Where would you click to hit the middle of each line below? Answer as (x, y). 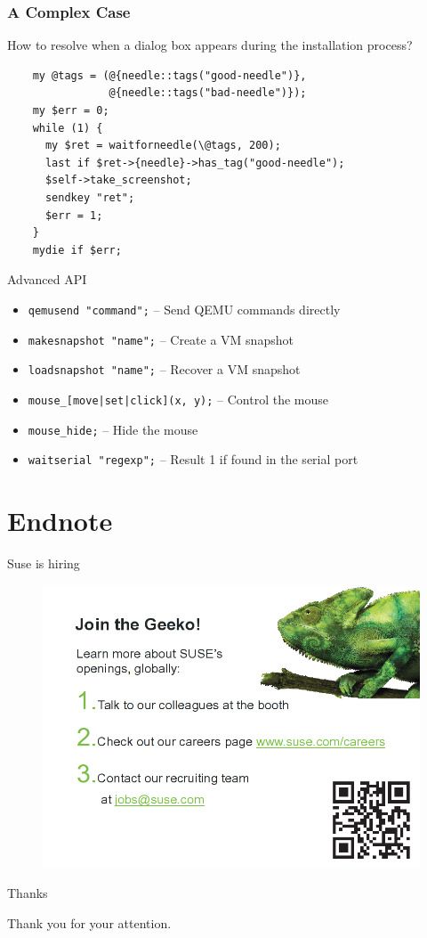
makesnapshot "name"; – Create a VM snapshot (161, 339)
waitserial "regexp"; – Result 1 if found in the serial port (193, 459)
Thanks (28, 893)
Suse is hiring (44, 563)
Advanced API (47, 279)
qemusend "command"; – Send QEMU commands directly (184, 309)
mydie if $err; (77, 250)
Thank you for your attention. (89, 922)
